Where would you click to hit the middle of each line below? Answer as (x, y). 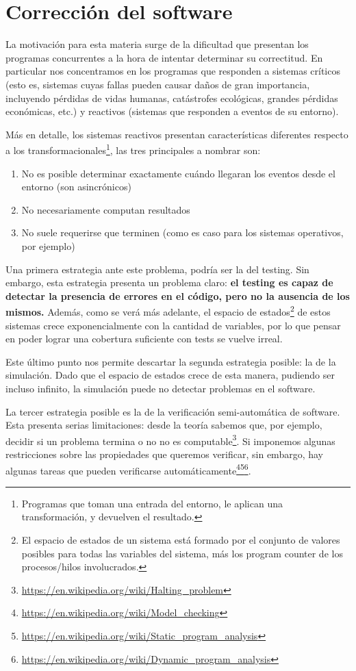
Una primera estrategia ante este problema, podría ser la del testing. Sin (157, 269)
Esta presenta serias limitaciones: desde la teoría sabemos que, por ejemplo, (164, 425)
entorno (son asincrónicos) (76, 187)
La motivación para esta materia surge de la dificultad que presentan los (157, 44)
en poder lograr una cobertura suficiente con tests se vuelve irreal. (144, 339)
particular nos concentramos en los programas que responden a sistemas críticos (173, 71)
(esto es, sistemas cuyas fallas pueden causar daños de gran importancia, (158, 84)
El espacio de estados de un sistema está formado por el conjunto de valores (181, 539)
